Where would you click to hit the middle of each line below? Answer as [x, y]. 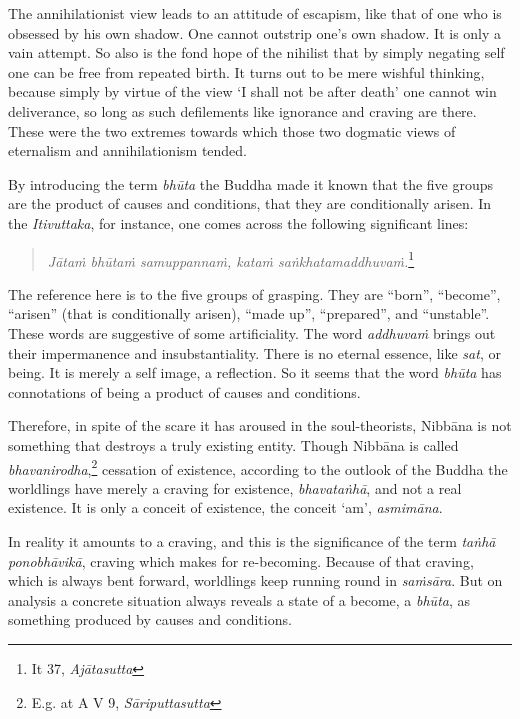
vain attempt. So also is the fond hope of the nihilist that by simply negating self [256, 52]
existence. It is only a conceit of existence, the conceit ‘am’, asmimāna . [225, 507]
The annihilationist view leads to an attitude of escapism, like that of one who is [255, 13]
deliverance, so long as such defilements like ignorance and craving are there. [242, 110]
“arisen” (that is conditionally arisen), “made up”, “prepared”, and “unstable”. [249, 313]
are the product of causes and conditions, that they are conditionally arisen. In [250, 203]
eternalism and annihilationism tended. [128, 150]
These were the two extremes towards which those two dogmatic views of [232, 130]
